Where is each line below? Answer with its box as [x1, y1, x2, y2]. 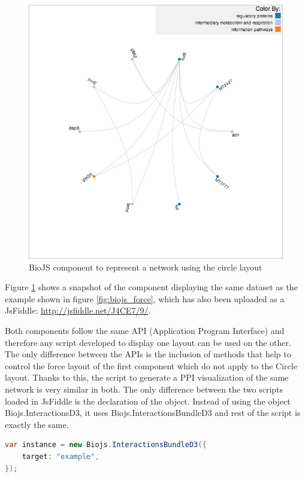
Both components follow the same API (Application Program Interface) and [5, 324, 285, 336]
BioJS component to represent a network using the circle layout [29, 260, 262, 273]
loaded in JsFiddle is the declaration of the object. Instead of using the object [5, 394, 291, 407]
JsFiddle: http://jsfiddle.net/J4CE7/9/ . [5, 304, 151, 317]
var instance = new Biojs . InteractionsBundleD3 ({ [5, 440, 207, 449]
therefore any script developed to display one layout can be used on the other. [5, 336, 291, 348]
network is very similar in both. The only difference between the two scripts [5, 382, 283, 395]
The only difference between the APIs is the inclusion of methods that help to [5, 348, 291, 360]
